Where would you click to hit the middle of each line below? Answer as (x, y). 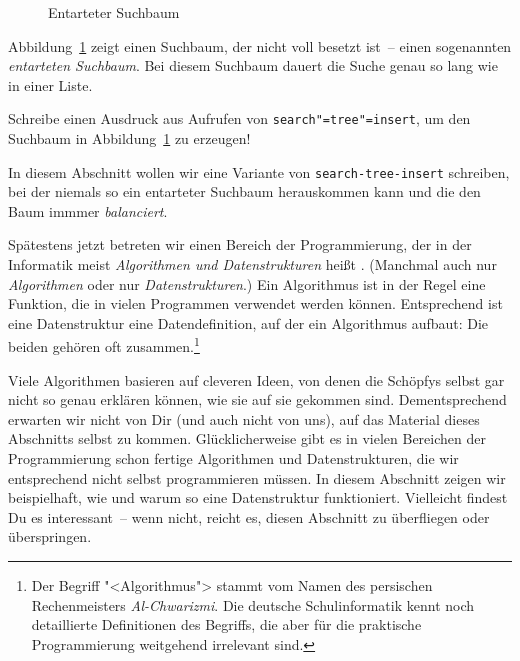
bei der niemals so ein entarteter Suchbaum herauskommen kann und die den (244, 191)
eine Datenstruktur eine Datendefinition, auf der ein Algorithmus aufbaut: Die (248, 322)
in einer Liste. (50, 84)
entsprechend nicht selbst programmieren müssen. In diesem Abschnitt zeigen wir (257, 477)
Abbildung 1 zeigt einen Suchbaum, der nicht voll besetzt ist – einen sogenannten (260, 45)
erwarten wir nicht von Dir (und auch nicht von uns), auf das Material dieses (244, 418)
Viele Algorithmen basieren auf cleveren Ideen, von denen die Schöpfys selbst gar (256, 379)
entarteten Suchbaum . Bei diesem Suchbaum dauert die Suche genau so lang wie (253, 65)
